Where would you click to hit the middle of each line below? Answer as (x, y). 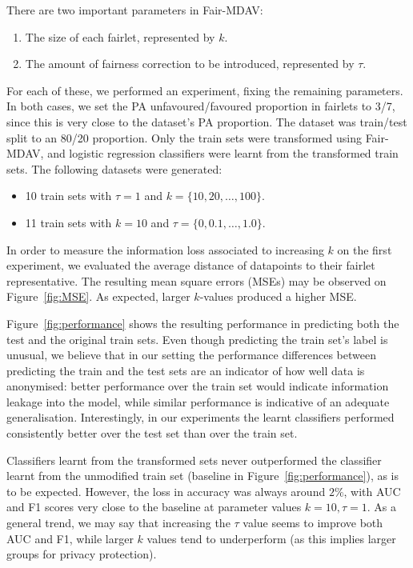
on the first (365, 249)
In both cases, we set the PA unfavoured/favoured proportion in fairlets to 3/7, (201, 106)
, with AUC (372, 491)
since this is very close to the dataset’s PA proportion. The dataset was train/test (207, 121)
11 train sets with (68, 222)
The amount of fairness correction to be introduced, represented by (190, 64)
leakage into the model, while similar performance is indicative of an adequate (198, 401)
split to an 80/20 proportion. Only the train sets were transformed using (184, 137)
